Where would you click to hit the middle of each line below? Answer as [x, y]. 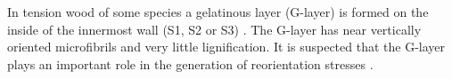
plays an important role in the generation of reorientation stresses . [190, 63]
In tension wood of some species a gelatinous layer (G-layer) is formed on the [218, 12]
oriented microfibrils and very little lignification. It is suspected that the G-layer [226, 47]
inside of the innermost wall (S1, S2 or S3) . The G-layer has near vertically [214, 29]
